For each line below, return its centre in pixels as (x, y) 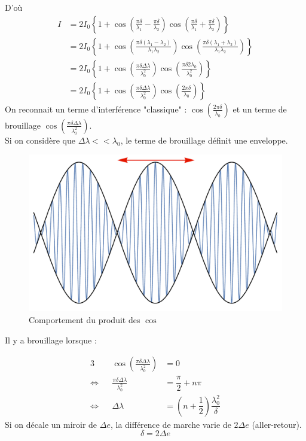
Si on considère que (40, 140)
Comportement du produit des (85, 320)
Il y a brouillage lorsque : (51, 340)
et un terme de (260, 109)
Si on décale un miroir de (51, 424)
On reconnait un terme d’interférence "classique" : (96, 109)
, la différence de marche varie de (171, 424)
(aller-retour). (277, 424)
